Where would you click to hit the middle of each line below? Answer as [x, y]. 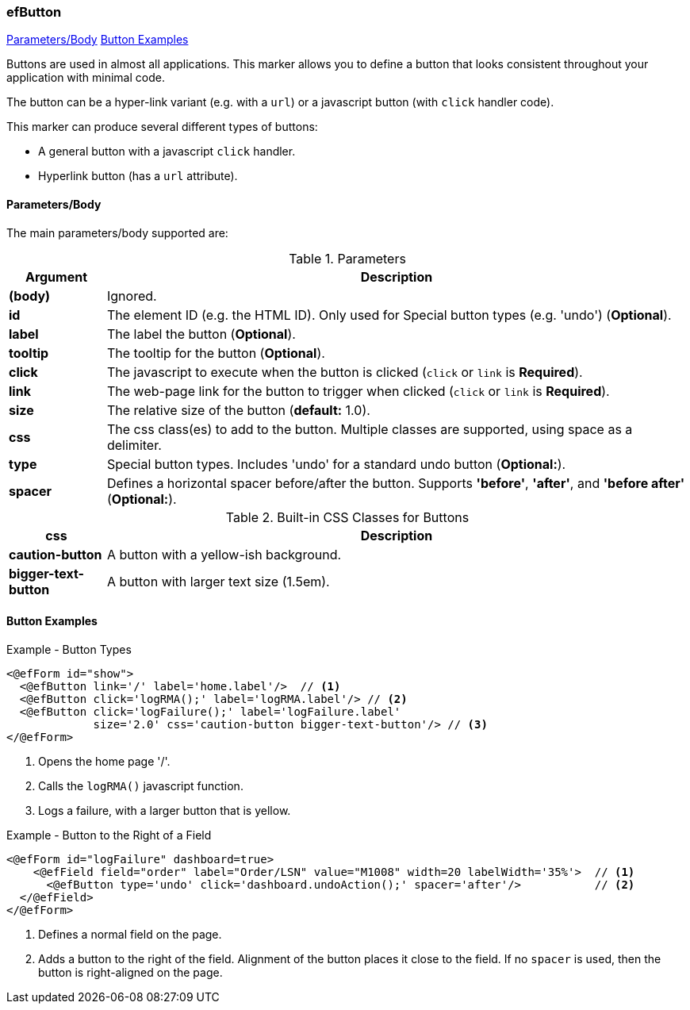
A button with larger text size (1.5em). [218, 581]
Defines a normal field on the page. [130, 934]
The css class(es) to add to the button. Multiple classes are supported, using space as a [370, 429]
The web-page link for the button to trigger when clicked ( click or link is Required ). [358, 391]
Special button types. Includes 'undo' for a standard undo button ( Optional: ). [336, 464]
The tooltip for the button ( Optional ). [216, 353]
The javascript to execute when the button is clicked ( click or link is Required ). [345, 372]
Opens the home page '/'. [104, 761]
